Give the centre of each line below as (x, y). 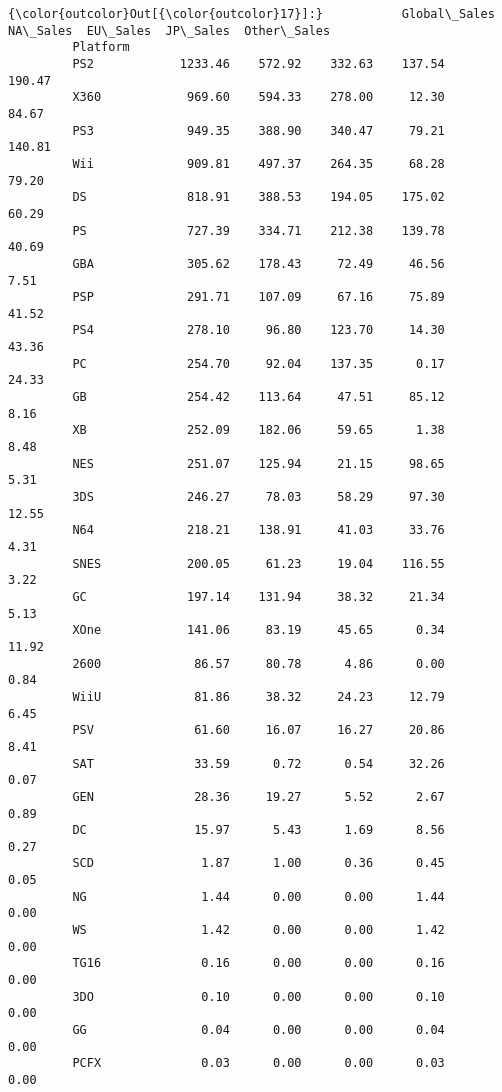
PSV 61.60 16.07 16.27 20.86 (258, 730)
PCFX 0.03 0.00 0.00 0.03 (258, 1063)
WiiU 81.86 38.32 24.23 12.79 (258, 696)
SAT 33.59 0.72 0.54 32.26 (258, 763)
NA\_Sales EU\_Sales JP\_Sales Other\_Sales (169, 30)
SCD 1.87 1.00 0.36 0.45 (258, 863)
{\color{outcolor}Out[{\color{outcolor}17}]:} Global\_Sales (251, 14)
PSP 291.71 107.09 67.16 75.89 (258, 297)
